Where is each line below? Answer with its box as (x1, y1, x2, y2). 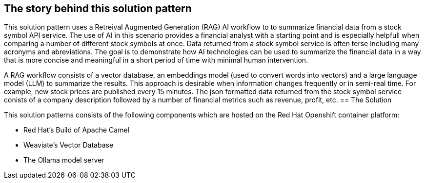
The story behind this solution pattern (4, 2, 192, 15)
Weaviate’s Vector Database (23, 141, 114, 150)
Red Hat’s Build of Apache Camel (23, 126, 129, 134)
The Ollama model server (23, 156, 104, 165)
